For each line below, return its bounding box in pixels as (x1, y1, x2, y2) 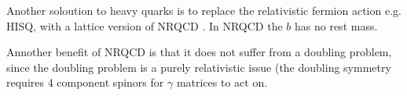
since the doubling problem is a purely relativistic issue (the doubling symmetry (6, 59, 391, 75)
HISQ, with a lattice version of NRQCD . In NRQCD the (6, 17, 283, 34)
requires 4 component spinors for (6, 74, 164, 91)
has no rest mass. (295, 17, 378, 34)
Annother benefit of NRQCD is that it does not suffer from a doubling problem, (6, 44, 392, 60)
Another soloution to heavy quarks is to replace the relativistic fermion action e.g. (6, 2, 401, 18)
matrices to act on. (176, 74, 268, 91)
